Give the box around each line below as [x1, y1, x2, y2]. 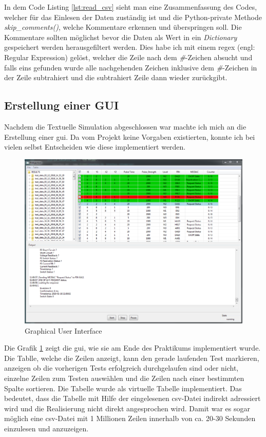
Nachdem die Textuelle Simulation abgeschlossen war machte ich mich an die [4, 121, 246, 132]
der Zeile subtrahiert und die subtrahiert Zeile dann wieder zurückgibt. [4, 72, 227, 83]
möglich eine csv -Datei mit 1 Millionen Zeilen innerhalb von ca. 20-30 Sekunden [4, 413, 256, 424]
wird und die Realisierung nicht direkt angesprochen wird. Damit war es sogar [4, 403, 250, 413]
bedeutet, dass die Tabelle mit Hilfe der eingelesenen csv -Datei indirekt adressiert [4, 393, 261, 404]
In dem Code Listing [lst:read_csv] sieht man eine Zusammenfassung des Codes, [4, 2, 257, 12]
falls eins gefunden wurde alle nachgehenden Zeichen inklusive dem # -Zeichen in [4, 62, 257, 72]
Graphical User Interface [25, 325, 102, 336]
